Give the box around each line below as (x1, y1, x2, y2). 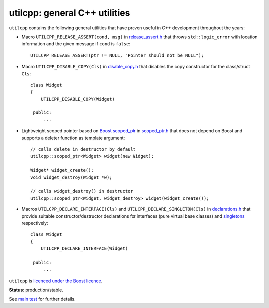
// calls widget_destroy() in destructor (30, 188, 133, 194)
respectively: (21, 220, 48, 226)
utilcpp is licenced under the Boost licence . (9, 278, 103, 284)
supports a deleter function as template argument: (21, 135, 125, 141)
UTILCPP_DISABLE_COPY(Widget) (40, 96, 115, 102)
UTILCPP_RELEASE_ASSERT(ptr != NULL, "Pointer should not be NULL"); (30, 52, 204, 58)
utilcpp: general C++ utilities (9, 7, 130, 18)
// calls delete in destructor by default (30, 147, 136, 152)
